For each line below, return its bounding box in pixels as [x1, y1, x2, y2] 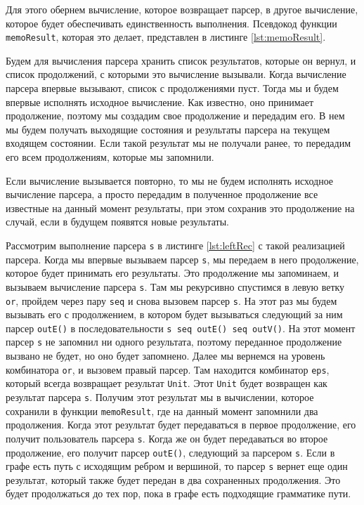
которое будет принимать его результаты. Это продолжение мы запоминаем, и [6, 265, 339, 280]
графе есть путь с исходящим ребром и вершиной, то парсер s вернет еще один [6, 459, 348, 473]
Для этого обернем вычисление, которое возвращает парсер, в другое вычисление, [6, 2, 358, 16]
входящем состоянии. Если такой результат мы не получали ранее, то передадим [6, 136, 351, 150]
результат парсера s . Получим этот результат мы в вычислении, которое [6, 390, 314, 404]
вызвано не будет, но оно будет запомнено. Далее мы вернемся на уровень [6, 348, 325, 363]
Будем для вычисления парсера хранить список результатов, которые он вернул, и [6, 53, 356, 67]
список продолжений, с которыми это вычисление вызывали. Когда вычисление [6, 67, 346, 81]
